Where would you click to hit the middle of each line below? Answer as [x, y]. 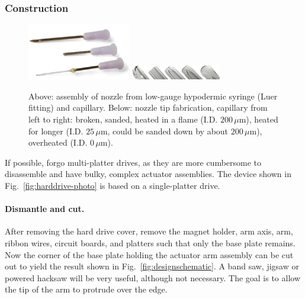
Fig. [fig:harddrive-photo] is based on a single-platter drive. [113, 186]
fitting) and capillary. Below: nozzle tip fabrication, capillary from [148, 107]
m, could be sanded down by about [164, 131]
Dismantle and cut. [45, 209]
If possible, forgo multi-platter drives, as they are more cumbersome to [133, 162]
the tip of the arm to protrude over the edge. [86, 289]
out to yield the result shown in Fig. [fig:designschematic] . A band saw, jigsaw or [152, 266]
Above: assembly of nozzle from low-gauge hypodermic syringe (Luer [153, 96]
